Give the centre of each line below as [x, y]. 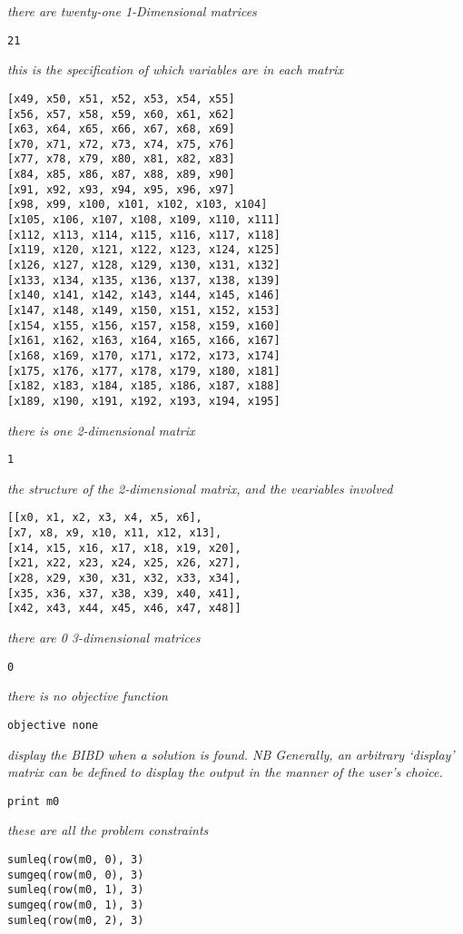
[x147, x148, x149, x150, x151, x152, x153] [144, 311]
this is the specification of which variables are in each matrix [175, 69]
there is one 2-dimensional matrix [101, 430]
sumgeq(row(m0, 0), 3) [76, 875]
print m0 [34, 801]
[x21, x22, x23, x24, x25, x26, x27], [124, 563]
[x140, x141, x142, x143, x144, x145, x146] [144, 295]
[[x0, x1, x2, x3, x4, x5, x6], [105, 518]
